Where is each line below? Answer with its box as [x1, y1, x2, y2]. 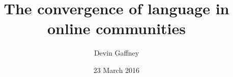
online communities [47, 18, 186, 39]
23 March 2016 [93, 64, 140, 75]
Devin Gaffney [94, 47, 139, 58]
